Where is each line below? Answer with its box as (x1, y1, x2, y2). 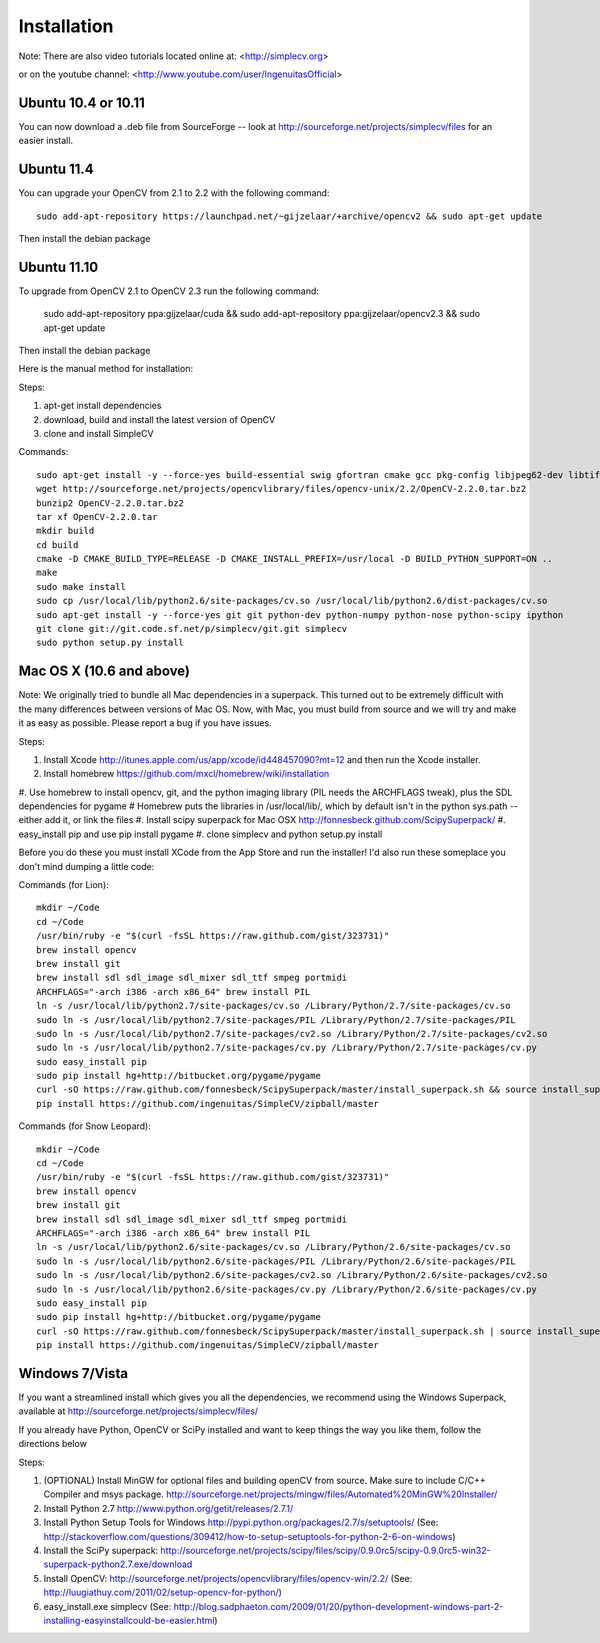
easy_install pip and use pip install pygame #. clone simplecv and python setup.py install (18, 828, 383, 840)
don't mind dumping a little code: (18, 860, 155, 872)
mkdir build (36, 525, 95, 537)
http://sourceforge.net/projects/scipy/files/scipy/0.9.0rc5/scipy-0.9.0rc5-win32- (160, 1544, 491, 1556)
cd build (36, 539, 79, 550)
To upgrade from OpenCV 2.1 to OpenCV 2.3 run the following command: (18, 285, 320, 297)
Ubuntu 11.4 (18, 161, 94, 178)
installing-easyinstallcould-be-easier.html (43, 1614, 215, 1626)
